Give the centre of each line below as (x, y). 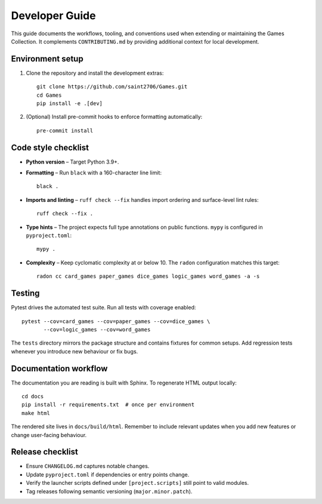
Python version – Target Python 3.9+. (72, 162)
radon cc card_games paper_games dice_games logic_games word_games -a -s (148, 276)
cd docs (33, 396)
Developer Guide (53, 16)
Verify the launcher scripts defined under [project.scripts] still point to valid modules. (137, 483)
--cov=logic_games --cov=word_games (97, 329)
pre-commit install (65, 130)
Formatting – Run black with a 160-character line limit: (94, 173)
